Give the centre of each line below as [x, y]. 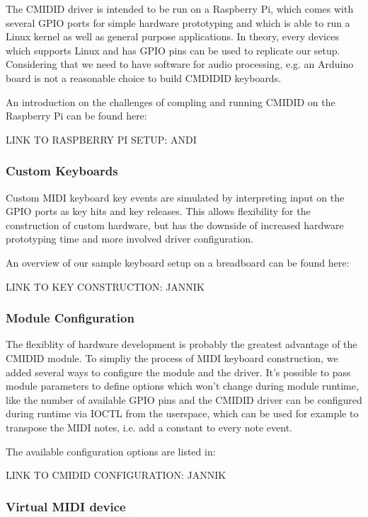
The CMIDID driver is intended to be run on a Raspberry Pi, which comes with [180, 8]
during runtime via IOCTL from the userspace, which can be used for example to [182, 413]
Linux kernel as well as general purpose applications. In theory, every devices [172, 36]
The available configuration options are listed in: [111, 451]
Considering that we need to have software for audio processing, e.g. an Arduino [180, 64]
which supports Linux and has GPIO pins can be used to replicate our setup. [173, 50]
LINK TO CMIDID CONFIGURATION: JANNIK [116, 475]
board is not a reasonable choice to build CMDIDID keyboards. [144, 77]
